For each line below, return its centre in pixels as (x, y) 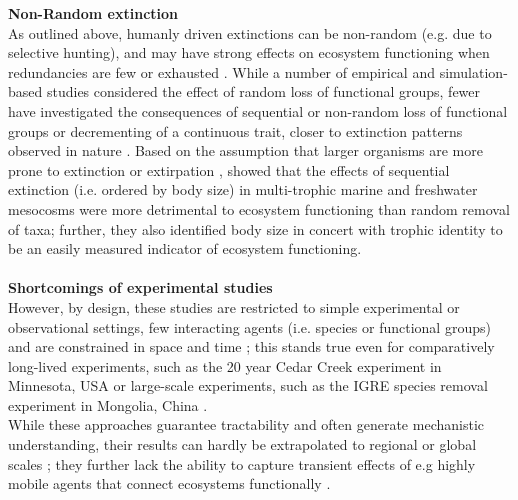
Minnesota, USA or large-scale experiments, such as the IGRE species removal (248, 385)
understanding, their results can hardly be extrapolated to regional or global (242, 444)
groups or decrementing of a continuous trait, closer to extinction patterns (235, 130)
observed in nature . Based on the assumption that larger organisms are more (245, 150)
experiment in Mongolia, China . (108, 404)
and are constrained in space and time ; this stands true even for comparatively (251, 346)
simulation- (473, 71)
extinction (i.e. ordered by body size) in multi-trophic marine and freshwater (243, 189)
